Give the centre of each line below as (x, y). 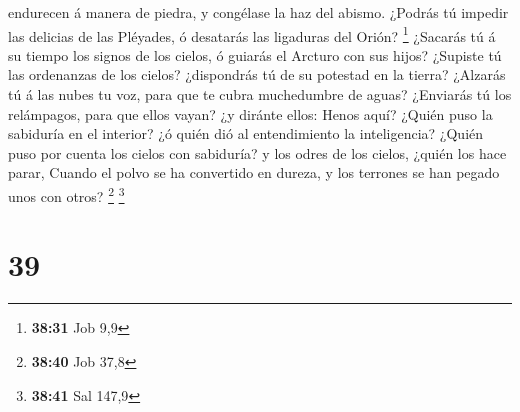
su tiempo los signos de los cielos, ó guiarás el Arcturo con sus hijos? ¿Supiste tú (255, 54)
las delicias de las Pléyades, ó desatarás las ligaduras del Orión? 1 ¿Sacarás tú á (252, 34)
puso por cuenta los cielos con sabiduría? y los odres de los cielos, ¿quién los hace (257, 152)
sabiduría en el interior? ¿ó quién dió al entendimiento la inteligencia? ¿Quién (246, 133)
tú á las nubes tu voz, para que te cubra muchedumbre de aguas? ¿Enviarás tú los (260, 94)
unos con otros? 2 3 (66, 194)
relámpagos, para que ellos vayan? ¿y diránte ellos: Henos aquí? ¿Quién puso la (250, 113)
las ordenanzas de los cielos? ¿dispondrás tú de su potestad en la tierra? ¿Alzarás (257, 74)
